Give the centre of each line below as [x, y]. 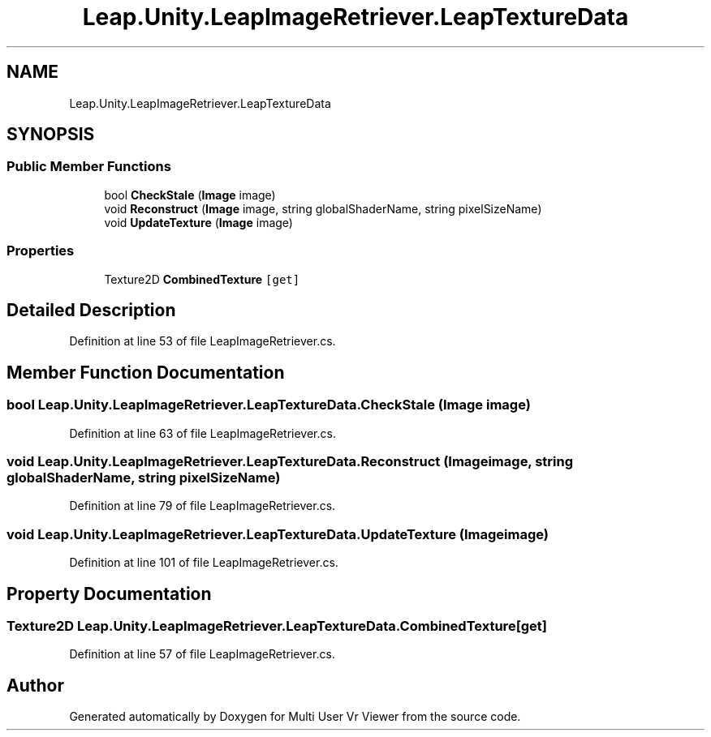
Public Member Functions [89, 167]
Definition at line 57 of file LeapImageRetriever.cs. [202, 654]
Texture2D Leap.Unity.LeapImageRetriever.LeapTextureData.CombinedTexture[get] [277, 626]
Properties [41, 251]
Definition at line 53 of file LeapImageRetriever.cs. [203, 341]
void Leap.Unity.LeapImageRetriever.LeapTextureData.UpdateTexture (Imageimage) [278, 534]
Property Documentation [109, 593]
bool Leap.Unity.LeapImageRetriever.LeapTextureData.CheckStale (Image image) [269, 405]
